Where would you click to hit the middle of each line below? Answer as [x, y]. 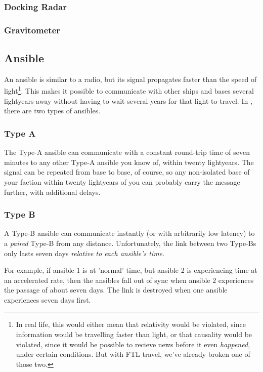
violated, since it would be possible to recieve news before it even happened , [133, 344]
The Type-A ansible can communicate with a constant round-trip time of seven [127, 152]
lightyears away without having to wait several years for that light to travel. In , [128, 100]
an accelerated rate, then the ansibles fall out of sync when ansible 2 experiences [129, 280]
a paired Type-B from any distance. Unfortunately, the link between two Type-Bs [130, 243]
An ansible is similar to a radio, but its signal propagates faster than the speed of [130, 79]
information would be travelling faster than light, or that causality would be [134, 334]
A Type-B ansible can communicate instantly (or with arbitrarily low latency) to [129, 233]
